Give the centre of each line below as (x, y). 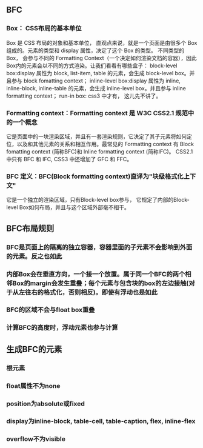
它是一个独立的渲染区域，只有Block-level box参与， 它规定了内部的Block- (98, 200)
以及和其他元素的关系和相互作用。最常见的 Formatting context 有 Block (105, 144)
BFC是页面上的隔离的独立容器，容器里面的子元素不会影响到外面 (99, 247)
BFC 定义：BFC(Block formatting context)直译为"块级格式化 (95, 176)
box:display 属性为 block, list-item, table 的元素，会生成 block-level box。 (98, 73)
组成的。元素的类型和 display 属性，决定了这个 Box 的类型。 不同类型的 (95, 50)
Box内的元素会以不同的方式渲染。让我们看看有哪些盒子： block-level (92, 65)
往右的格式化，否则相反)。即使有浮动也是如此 (91, 292)
